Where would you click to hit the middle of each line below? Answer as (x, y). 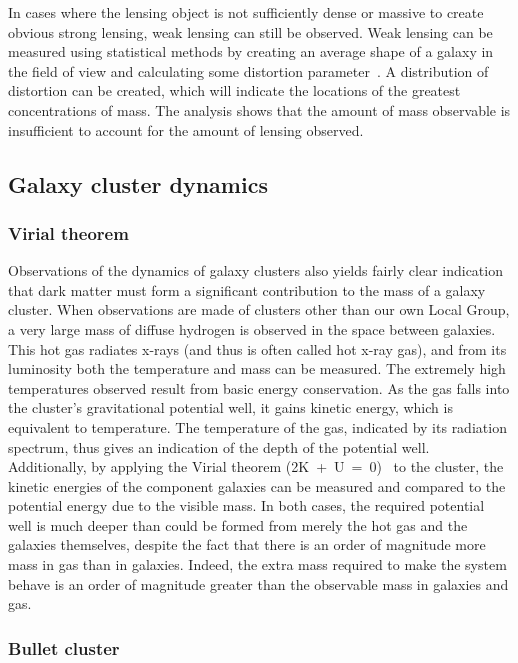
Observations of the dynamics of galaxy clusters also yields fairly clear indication (255, 270)
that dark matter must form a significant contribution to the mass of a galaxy (247, 289)
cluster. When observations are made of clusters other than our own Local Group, (259, 309)
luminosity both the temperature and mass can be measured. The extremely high (257, 368)
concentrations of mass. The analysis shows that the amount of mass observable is (259, 109)
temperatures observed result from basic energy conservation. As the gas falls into (259, 387)
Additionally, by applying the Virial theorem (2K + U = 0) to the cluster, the (256, 466)
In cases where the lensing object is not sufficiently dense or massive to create (246, 12)
